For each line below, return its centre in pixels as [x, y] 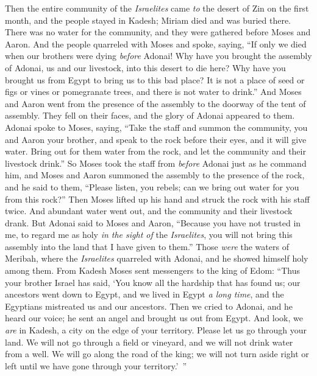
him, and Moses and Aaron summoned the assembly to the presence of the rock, [155, 175]
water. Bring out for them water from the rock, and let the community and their [155, 151]
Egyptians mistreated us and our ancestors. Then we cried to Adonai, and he [149, 306]
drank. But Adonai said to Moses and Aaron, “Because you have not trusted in [153, 222]
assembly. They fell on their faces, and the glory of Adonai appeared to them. [150, 115]
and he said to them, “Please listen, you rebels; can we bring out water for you [152, 186]
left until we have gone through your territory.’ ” [96, 365]
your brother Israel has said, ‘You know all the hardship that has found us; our [153, 282]
